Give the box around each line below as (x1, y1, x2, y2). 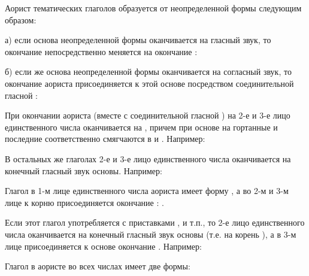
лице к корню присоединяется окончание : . (5, 196, 164, 208)
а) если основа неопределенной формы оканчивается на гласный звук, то (5, 34, 271, 46)
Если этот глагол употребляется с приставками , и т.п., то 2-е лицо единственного (5, 216, 305, 229)
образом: (5, 13, 37, 26)
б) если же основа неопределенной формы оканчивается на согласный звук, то (5, 65, 292, 78)
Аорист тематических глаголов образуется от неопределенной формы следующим (5, 2, 302, 14)
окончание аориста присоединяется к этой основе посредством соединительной (5, 77, 294, 89)
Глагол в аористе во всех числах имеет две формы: (5, 260, 190, 272)
